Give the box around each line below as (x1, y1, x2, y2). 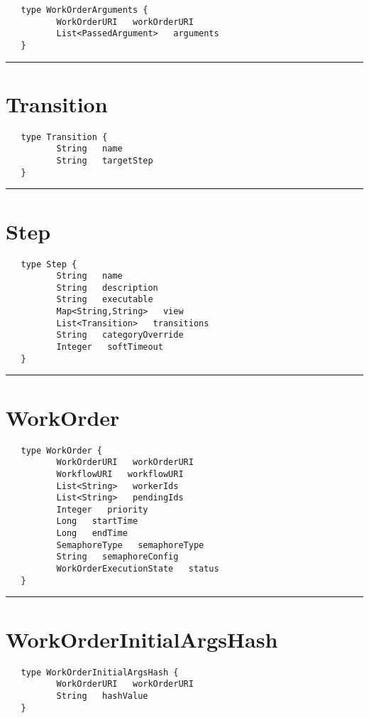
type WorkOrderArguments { (21, 5, 148, 15)
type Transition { (21, 132, 108, 142)
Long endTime (56, 528, 128, 539)
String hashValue (56, 690, 148, 701)
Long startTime (56, 516, 138, 527)
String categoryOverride (56, 330, 184, 341)
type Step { (21, 259, 77, 269)
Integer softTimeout (56, 342, 163, 353)
